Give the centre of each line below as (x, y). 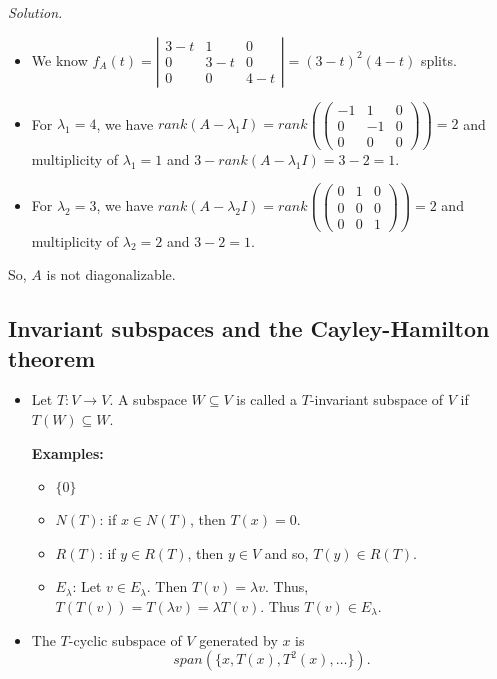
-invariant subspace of (376, 399)
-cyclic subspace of (125, 639)
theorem (52, 357)
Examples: (67, 452)
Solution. (35, 12)
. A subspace (148, 399)
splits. (438, 59)
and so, (286, 552)
